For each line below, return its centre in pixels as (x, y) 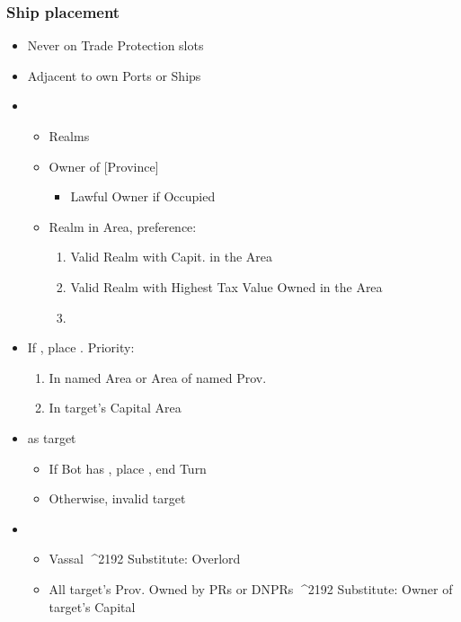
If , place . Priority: (81, 347)
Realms (69, 136)
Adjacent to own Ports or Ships (114, 75)
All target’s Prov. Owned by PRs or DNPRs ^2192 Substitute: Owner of (251, 588)
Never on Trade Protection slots (115, 45)
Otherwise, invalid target (117, 498)
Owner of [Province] (104, 166)
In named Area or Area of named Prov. (158, 377)
